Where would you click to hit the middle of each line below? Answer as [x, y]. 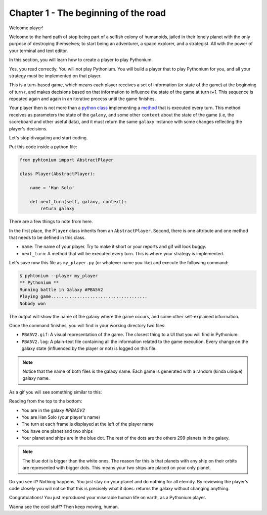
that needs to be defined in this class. [47, 237]
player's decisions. [28, 128]
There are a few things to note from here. [51, 222]
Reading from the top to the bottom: [46, 401]
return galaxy [57, 209]
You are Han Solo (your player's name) [61, 417]
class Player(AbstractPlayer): [58, 174]
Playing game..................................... [84, 297]
